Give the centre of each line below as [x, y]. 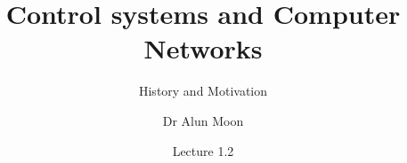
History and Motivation [203, 91]
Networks [203, 48]
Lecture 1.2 [203, 150]
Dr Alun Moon [203, 120]
